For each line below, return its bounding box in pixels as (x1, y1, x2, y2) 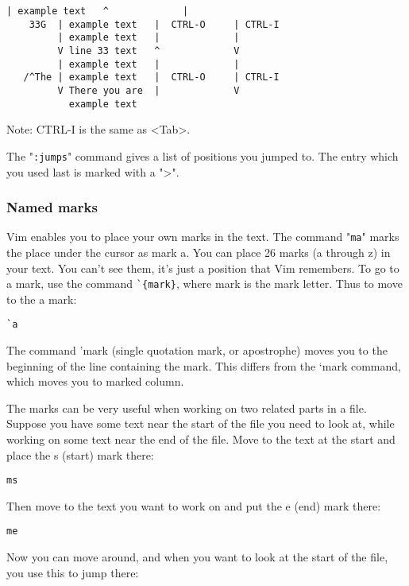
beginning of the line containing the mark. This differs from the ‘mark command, (6, 357, 401, 374)
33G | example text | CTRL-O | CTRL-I (29, 18, 280, 30)
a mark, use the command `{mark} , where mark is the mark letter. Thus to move (6, 275, 403, 292)
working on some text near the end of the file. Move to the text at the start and (6, 431, 395, 448)
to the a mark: (6, 290, 77, 307)
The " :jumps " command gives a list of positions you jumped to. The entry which (6, 147, 399, 164)
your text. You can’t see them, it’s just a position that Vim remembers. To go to (6, 259, 399, 276)
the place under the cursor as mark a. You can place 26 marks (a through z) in (6, 243, 391, 260)
